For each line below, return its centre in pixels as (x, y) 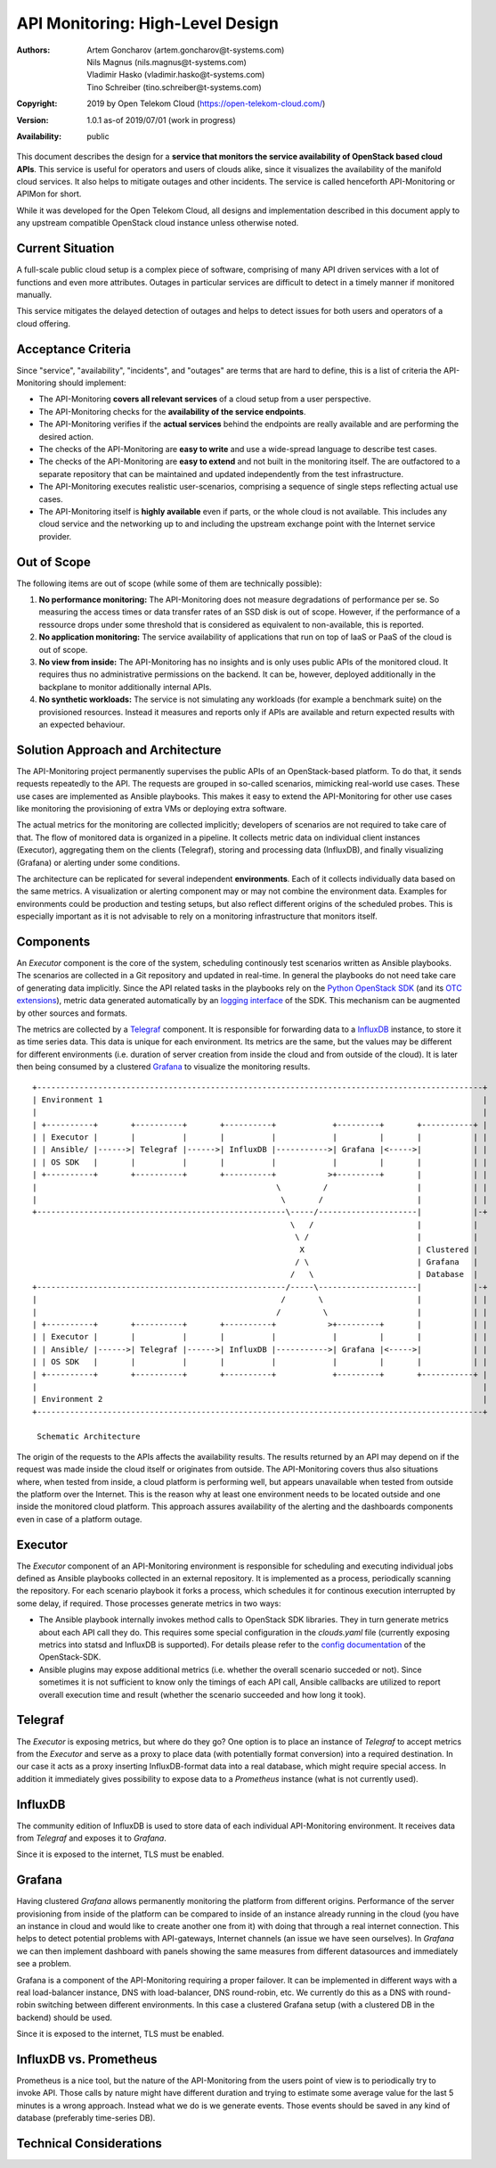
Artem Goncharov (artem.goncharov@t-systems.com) (186, 50)
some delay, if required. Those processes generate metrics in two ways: (149, 1603)
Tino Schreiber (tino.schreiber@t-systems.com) (174, 87)
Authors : (33, 50)
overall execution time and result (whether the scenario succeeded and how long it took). (203, 1694)
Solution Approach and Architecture (119, 750)
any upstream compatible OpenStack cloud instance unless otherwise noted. (158, 223)
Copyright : (37, 103)
